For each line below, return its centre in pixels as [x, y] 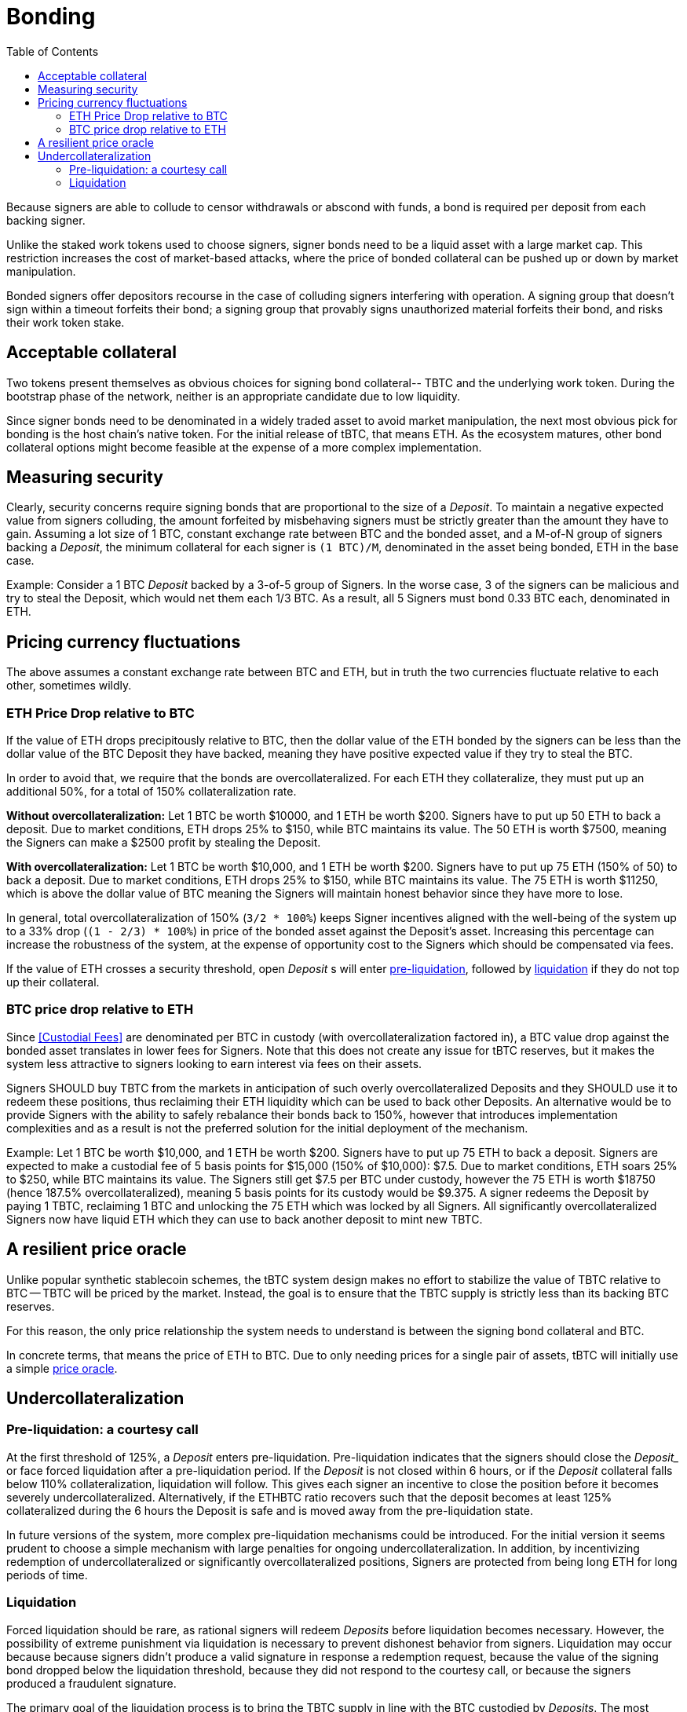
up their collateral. [53, 982]
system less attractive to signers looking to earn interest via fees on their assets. [214, 1063]
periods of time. [47, 1575]
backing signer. [46, 220]
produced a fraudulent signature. [91, 1683]
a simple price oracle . [62, 1368]
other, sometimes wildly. [69, 686]
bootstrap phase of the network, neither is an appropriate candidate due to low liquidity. [234, 396]
